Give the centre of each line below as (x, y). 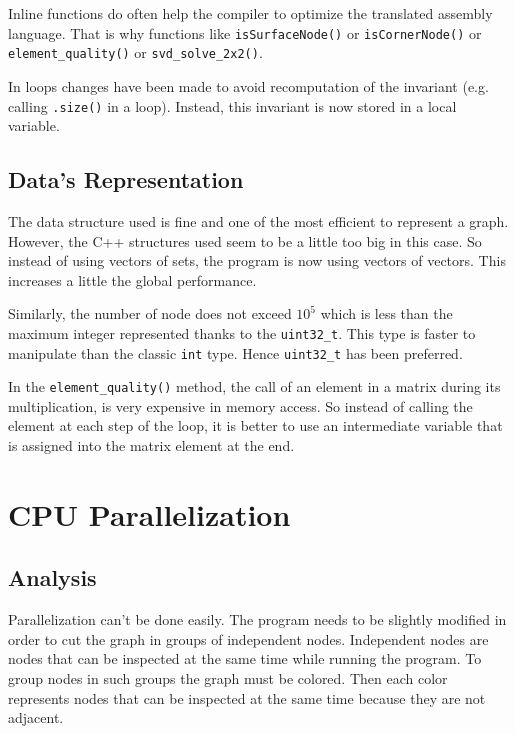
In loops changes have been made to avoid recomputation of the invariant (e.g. (248, 85)
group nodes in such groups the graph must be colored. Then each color (228, 678)
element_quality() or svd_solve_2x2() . (135, 52)
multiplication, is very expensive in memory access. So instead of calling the (240, 405)
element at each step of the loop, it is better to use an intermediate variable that (255, 425)
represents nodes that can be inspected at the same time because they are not (247, 697)
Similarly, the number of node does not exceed (150, 313)
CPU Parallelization (149, 513)
